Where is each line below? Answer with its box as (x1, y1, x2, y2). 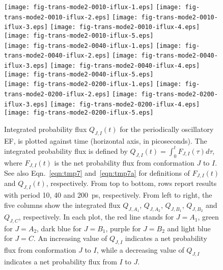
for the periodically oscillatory (120, 123, 214, 134)
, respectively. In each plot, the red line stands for (18, 211, 174, 222)
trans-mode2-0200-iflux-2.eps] (4, 90, 110, 98)
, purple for (105, 223, 141, 233)
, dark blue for (37, 223, 82, 233)
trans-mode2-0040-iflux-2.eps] (4, 52, 110, 60)
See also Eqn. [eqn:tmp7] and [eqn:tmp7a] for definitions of (4, 168, 190, 178)
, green (198, 211, 219, 222)
